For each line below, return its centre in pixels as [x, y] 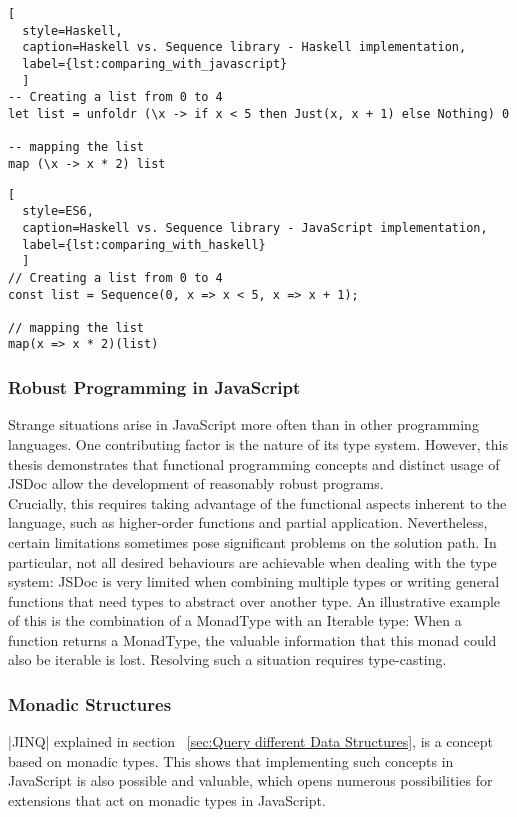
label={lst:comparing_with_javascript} [155, 63]
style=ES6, [58, 211]
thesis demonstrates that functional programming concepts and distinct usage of [254, 463]
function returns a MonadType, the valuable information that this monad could [252, 639]
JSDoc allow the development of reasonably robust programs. [196, 483]
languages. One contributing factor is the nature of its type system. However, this [258, 443]
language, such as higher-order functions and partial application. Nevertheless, [248, 522]
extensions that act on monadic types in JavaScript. [167, 800]
